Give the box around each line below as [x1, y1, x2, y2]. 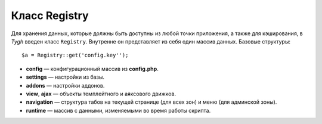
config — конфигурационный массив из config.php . [26, 65, 159, 72]
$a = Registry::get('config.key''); [21, 52, 129, 59]
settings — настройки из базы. [26, 73, 104, 80]
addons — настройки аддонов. [26, 82, 105, 89]
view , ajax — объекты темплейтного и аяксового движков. [26, 90, 176, 97]
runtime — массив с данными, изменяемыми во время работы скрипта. [26, 107, 211, 114]
